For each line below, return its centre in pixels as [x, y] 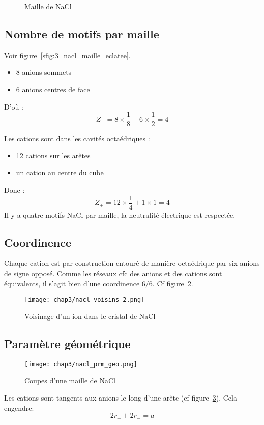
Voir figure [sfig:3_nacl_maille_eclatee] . [67, 55]
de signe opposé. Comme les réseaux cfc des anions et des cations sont [113, 273]
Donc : [14, 190]
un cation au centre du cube [60, 172]
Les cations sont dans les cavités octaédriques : [77, 138]
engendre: [19, 407]
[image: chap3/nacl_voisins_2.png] [85, 300]
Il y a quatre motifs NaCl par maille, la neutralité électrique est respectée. [120, 214]
